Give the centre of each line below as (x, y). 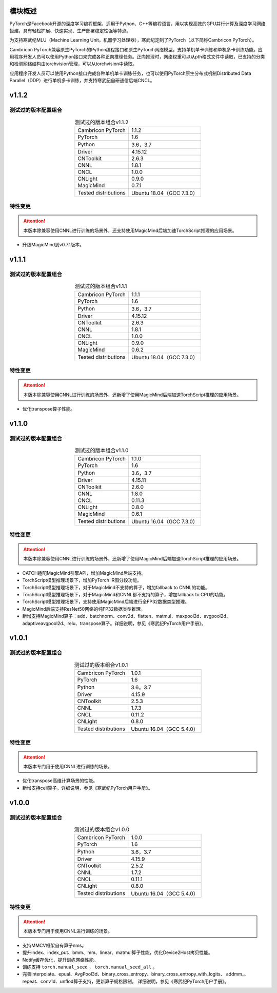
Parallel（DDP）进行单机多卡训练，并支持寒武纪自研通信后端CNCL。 (82, 81)
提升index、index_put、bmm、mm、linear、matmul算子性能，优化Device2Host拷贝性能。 (117, 952)
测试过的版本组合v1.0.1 (101, 665)
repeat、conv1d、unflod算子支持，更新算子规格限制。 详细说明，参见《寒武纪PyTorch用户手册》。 (126, 981)
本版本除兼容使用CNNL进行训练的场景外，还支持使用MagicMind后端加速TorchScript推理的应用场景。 (130, 230)
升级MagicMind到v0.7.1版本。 (53, 245)
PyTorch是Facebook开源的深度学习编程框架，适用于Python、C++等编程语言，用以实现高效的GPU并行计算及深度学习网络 (138, 24)
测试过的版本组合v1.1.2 (102, 122)
